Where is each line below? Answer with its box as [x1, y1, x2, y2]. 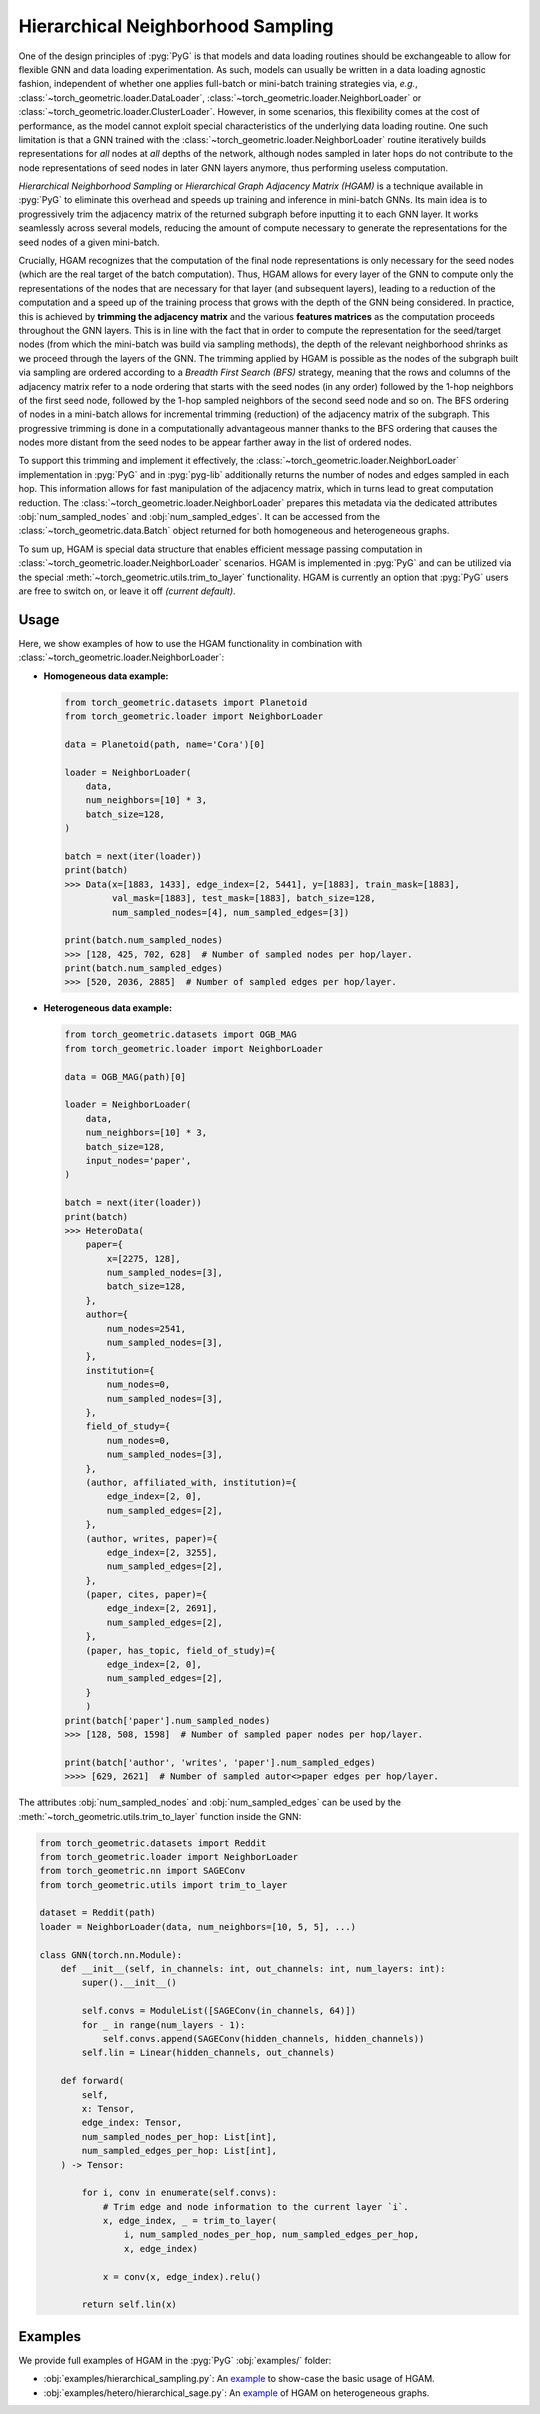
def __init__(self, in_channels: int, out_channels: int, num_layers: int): [60, 1963, 446, 1975]
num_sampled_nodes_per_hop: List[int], [81, 2131, 277, 2142]
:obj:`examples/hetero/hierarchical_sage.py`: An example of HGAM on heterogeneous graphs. [43, 2386, 430, 2399]
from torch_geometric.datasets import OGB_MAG [64, 1029, 297, 1040]
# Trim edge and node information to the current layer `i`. [102, 2201, 409, 2212]
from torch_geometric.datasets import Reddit [39, 1837, 267, 1849]
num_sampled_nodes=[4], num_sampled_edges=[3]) [111, 906, 350, 918]
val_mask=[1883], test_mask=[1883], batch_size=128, [111, 893, 376, 904]
